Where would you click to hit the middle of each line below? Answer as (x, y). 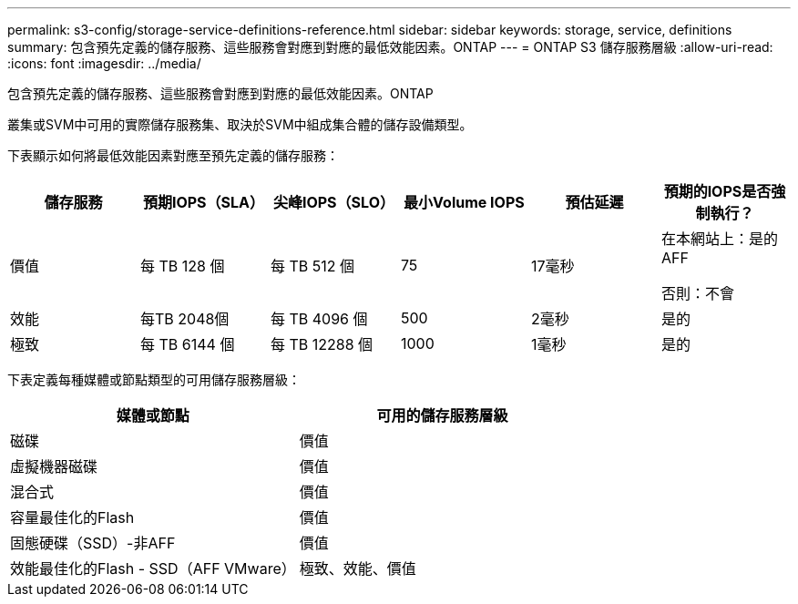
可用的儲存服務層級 (442, 415)
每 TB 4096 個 (319, 319)
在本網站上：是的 (719, 239)
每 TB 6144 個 (187, 344)
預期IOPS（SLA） (204, 202)
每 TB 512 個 (312, 266)
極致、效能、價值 (358, 568)
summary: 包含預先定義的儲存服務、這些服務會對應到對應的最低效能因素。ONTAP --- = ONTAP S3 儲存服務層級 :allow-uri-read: (390, 47)
